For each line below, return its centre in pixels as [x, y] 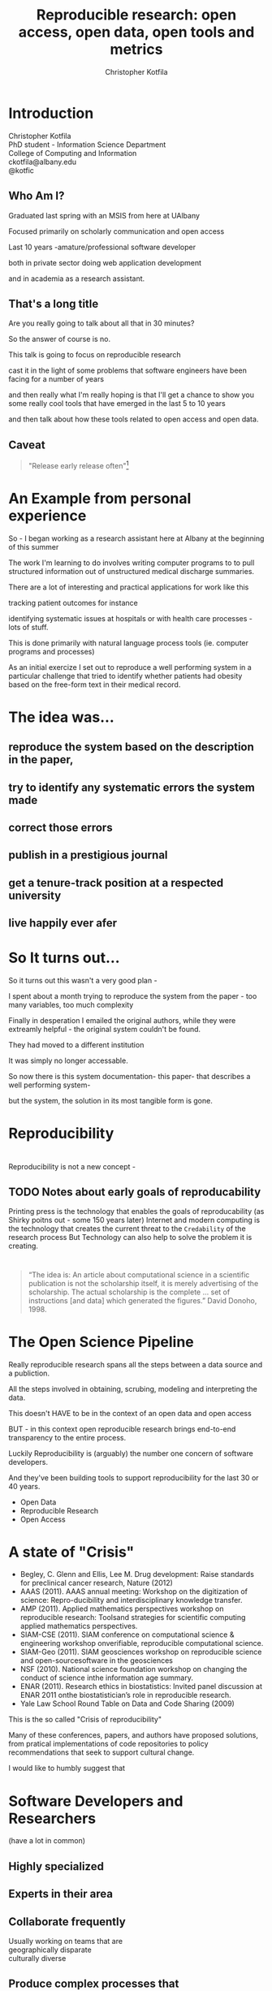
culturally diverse [37, 1958]
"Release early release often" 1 [78, 465]
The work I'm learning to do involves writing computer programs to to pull [132, 563]
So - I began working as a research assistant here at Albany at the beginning [136, 538]
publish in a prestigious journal [88, 855]
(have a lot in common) [47, 1841]
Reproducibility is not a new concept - [72, 1166]
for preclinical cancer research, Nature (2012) [96, 1583]
